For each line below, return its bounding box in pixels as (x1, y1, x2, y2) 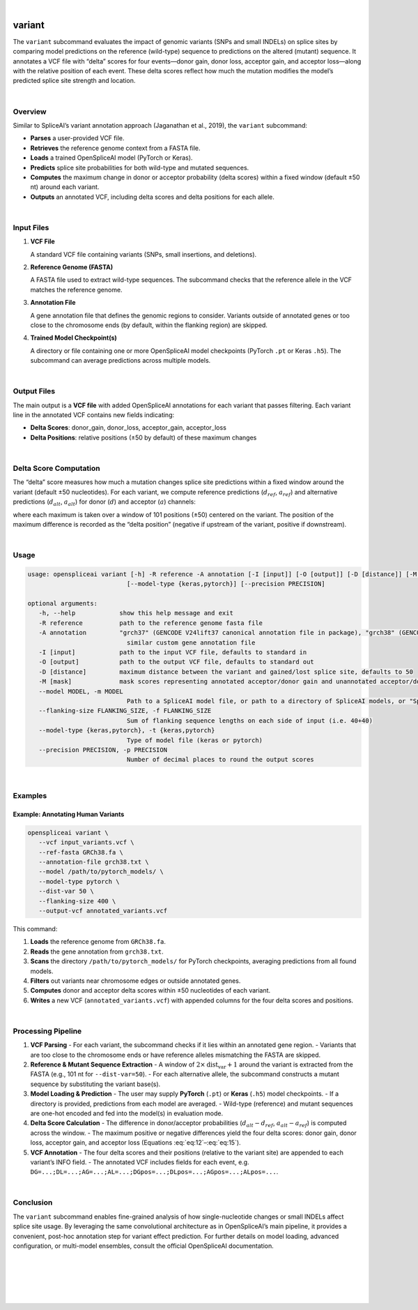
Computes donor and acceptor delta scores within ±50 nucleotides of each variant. (30, 986, 271, 995)
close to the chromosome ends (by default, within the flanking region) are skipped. (30, 321, 268, 329)
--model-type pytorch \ (38, 878, 120, 885)
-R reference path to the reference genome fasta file (38, 619, 263, 627)
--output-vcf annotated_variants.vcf (38, 907, 167, 914)
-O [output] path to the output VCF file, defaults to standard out (38, 658, 315, 666)
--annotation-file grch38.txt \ (38, 858, 149, 866)
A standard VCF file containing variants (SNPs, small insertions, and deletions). (30, 250, 257, 258)
